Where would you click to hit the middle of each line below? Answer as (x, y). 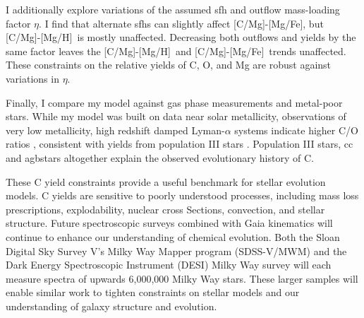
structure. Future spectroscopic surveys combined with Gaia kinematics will (169, 223)
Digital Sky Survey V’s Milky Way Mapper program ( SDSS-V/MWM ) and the (176, 251)
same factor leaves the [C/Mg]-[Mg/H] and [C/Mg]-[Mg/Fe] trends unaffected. (176, 51)
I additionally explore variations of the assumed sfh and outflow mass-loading (173, 9)
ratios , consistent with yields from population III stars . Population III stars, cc (180, 144)
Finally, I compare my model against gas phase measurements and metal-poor (174, 102)
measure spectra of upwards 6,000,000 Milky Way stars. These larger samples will (182, 278)
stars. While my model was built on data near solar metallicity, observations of (176, 116)
